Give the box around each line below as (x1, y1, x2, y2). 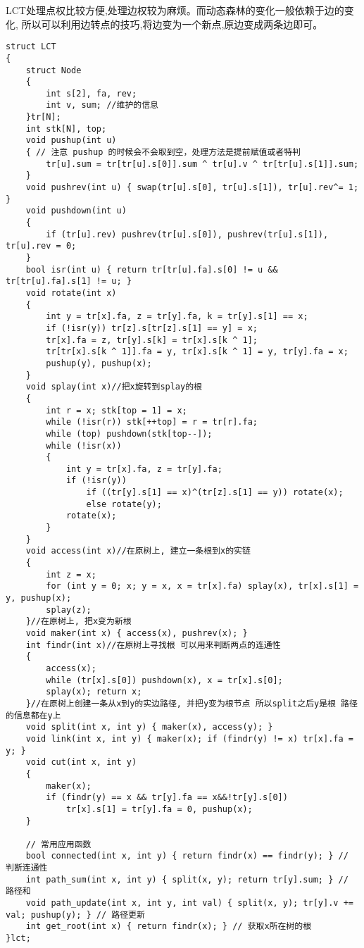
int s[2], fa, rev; (46, 88, 137, 99)
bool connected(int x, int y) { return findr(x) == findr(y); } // (25, 851, 349, 861)
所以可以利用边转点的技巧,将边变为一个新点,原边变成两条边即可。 (21, 16, 323, 31)
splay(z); (46, 604, 92, 615)
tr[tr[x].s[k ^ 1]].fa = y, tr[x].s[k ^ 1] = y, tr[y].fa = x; (46, 347, 349, 357)
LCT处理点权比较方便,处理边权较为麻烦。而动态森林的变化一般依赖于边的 (6, 3, 344, 17)
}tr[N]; (25, 112, 61, 123)
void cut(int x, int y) (25, 757, 137, 768)
